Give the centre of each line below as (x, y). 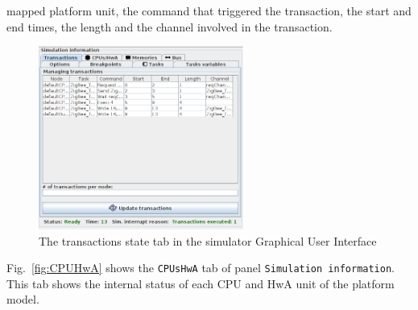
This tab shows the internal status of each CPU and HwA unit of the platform (201, 283)
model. (23, 299)
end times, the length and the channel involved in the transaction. (170, 26)
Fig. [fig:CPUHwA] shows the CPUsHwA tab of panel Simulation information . (201, 268)
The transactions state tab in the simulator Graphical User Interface (208, 240)
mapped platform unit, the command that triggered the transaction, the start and (209, 10)
